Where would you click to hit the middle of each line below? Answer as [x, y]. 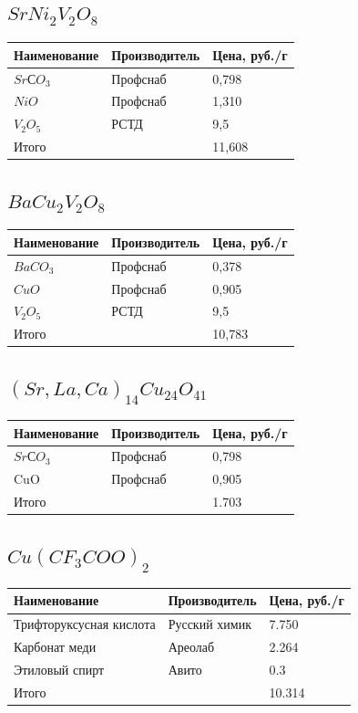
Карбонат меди [55, 647]
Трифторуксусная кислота [85, 624]
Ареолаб [191, 647]
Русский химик [210, 624]
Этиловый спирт [59, 669]
